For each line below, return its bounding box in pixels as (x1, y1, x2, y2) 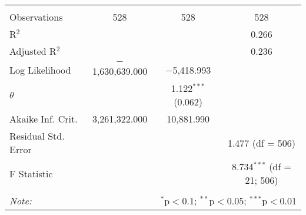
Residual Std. (9, 129, 65, 143)
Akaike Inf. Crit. (9, 112, 78, 125)
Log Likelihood (9, 62, 71, 77)
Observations (9, 10, 63, 24)
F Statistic (9, 166, 53, 180)
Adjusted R (9, 44, 56, 58)
